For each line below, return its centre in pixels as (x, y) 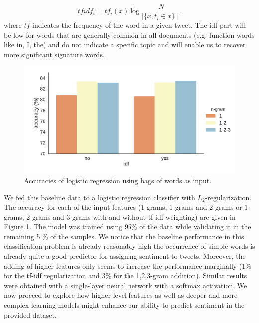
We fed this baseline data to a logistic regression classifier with (100, 197)
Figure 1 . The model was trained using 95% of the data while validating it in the (128, 227)
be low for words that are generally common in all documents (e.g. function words (129, 35)
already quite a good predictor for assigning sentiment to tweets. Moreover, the (125, 256)
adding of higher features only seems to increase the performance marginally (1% (128, 265)
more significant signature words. (54, 54)
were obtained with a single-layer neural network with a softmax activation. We (126, 285)
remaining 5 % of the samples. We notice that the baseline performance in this (124, 236)
